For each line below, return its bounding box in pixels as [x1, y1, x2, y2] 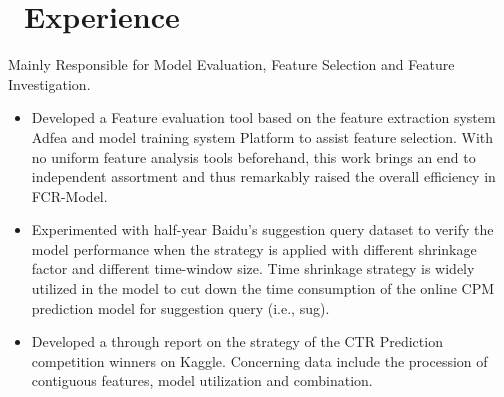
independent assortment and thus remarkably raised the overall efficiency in [31, 166, 496, 187]
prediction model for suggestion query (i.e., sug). [31, 297, 330, 318]
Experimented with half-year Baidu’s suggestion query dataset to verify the [31, 219, 494, 240]
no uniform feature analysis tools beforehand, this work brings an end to [31, 146, 476, 167]
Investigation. [8, 73, 91, 94]
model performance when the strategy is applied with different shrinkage [31, 238, 477, 259]
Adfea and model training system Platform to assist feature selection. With [31, 126, 494, 147]
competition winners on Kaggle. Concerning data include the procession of [31, 350, 488, 371]
